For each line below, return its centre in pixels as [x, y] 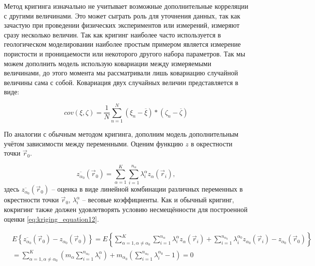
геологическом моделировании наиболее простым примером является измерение [123, 44]
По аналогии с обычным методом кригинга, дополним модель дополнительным [121, 134]
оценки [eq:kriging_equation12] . [51, 219]
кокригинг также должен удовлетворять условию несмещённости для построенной [126, 209]
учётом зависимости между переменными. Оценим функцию [94, 143]
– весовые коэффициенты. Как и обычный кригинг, [158, 200]
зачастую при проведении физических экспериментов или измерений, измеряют [122, 25]
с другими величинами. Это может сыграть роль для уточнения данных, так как [122, 15]
